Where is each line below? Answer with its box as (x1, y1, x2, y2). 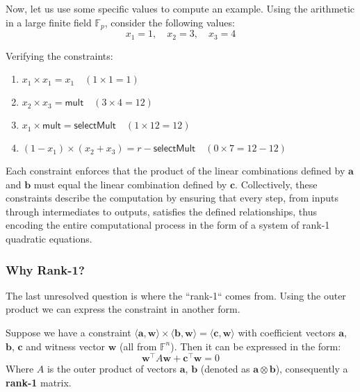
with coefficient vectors (238, 325, 336, 340)
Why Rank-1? (6, 261, 85, 278)
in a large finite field (6, 15, 92, 29)
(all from (120, 338, 157, 353)
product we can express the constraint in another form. (6, 302, 240, 316)
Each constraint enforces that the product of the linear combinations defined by (6, 163, 345, 178)
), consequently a (275, 361, 348, 376)
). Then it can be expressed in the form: (170, 338, 341, 353)
